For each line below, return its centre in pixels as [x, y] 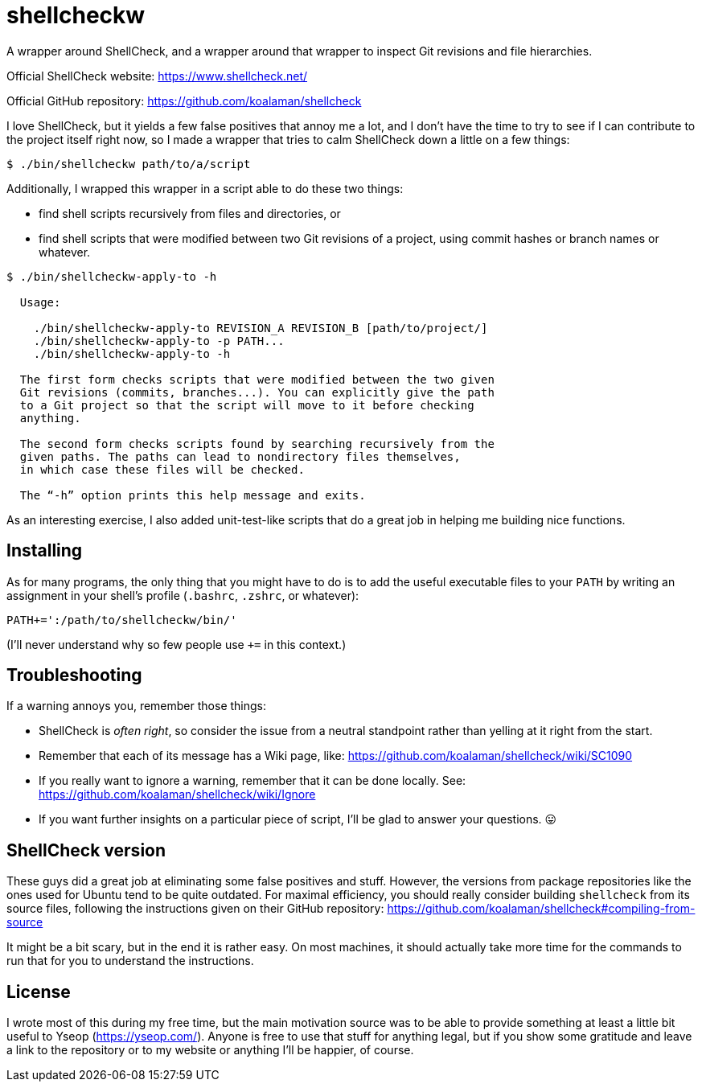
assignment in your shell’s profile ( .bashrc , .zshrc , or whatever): [183, 595]
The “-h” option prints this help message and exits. [193, 495]
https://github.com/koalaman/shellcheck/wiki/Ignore [177, 794]
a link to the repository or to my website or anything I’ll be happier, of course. [210, 1050]
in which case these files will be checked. [162, 469]
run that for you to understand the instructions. [130, 961]
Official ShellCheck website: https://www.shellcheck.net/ [157, 76]
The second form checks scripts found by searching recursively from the [257, 443]
